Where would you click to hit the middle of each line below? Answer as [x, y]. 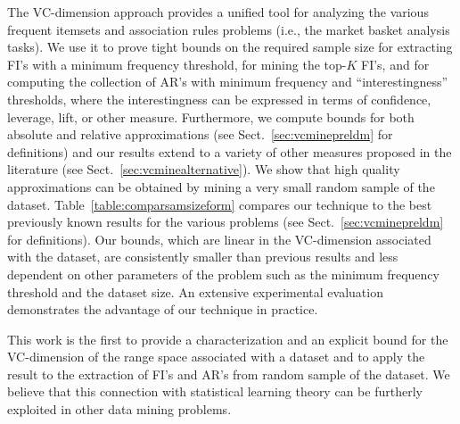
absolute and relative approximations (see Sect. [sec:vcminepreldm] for [200, 134]
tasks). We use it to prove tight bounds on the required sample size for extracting [230, 47]
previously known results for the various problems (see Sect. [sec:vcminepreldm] [226, 222]
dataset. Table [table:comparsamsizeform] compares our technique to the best [220, 204]
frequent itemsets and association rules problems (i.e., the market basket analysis [229, 29]
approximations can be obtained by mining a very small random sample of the [221, 186]
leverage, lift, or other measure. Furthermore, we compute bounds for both [211, 116]
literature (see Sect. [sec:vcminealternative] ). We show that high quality [204, 169]
